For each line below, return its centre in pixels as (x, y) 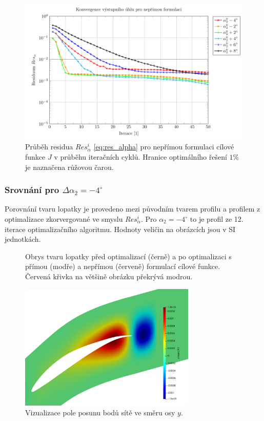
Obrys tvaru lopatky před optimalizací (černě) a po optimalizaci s (128, 256)
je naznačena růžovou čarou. (69, 167)
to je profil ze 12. (217, 219)
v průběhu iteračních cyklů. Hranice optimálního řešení (140, 157)
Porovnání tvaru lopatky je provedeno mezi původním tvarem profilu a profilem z (133, 209)
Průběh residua (49, 147)
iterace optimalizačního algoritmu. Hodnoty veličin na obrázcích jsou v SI (120, 229)
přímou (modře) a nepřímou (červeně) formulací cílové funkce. (123, 266)
